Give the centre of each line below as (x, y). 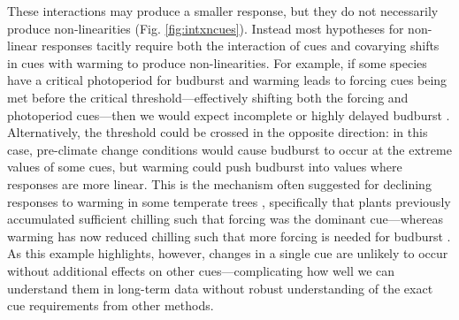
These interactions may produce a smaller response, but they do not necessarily (223, 11)
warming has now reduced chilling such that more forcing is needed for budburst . (229, 236)
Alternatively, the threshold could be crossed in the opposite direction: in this (218, 132)
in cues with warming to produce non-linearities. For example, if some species (217, 62)
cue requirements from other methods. (111, 305)
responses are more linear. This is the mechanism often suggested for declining (219, 183)
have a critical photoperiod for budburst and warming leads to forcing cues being (227, 80)
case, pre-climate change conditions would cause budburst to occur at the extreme (229, 149)
